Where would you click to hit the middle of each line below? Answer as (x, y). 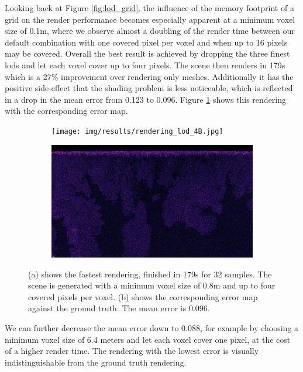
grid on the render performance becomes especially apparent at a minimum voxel (150, 19)
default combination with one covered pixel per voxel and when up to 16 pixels (146, 42)
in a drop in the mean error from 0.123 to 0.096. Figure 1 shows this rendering (146, 99)
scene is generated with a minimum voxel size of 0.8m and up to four (152, 285)
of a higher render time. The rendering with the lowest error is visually (132, 351)
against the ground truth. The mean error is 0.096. (119, 308)
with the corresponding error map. (66, 111)
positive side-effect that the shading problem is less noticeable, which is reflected (149, 88)
